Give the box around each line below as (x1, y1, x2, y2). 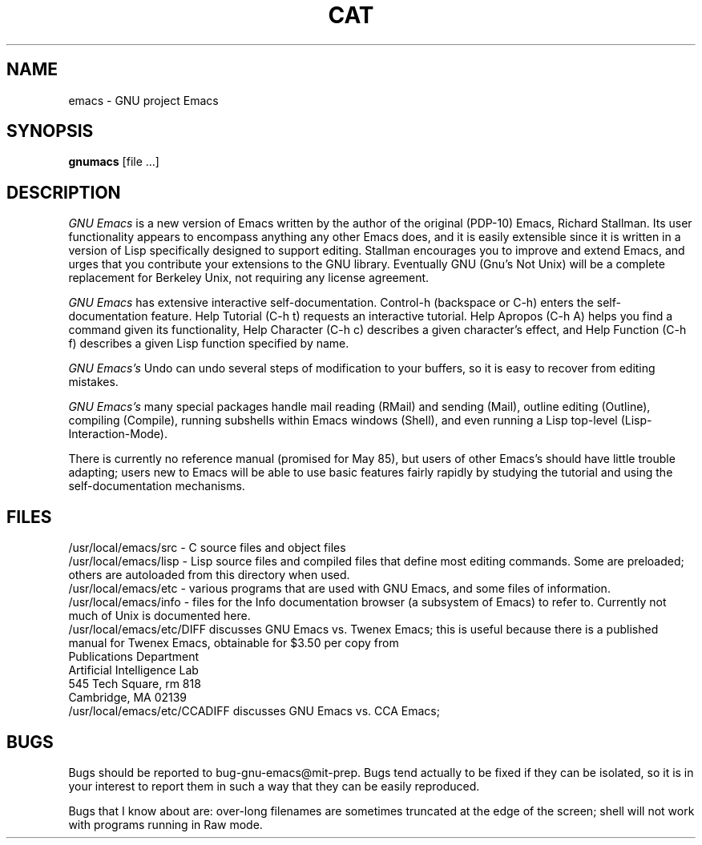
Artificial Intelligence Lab (68, 663, 199, 678)
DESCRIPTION (6, 182, 121, 203)
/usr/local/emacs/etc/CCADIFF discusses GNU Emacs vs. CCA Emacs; (68, 704, 440, 718)
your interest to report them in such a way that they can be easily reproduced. (68, 779, 480, 793)
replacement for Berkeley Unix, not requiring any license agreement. (68, 271, 430, 285)
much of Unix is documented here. (68, 609, 251, 623)
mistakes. (68, 375, 119, 389)
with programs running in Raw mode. (68, 817, 263, 831)
